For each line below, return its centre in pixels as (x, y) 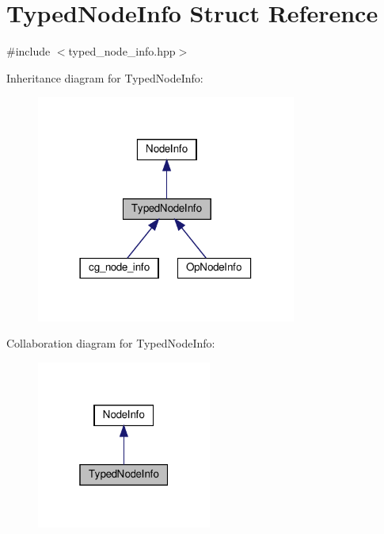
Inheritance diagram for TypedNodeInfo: (105, 77)
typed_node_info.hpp (122, 51)
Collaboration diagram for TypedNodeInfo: (111, 343)
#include (29, 51)
